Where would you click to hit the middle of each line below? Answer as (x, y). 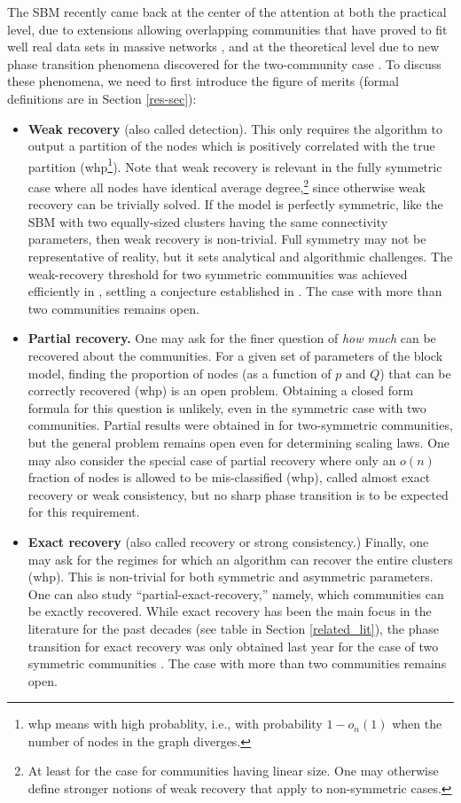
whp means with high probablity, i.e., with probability (175, 724)
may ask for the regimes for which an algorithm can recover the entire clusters (240, 559)
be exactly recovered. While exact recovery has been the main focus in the (230, 611)
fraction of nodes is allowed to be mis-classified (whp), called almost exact (229, 477)
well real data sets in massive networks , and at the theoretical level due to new (223, 47)
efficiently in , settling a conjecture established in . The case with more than (235, 291)
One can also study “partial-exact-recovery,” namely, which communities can (236, 593)
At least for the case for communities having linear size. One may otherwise (233, 771)
